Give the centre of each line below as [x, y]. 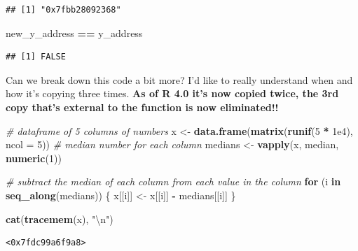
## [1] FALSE [36, 57]
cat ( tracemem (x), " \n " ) [60, 218]
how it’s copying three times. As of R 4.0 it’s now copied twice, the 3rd [172, 93]
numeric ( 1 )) [34, 158]
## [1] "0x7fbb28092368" [63, 10]
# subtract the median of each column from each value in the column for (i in [173, 181]
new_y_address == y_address [74, 33]
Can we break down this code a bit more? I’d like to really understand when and [179, 79]
